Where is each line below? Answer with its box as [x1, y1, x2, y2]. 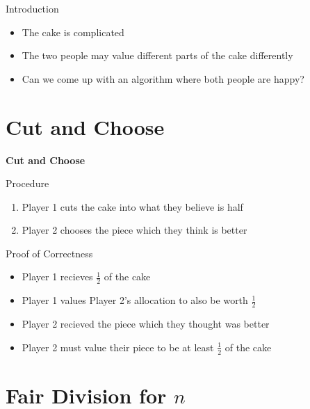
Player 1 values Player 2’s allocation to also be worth [22, 293, 248, 307]
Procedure [6, 176, 49, 191]
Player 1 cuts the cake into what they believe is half [22, 199, 243, 214]
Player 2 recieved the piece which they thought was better [22, 316, 270, 331]
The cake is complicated [22, 24, 124, 39]
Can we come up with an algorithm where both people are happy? [22, 71, 304, 86]
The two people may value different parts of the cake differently [22, 48, 293, 63]
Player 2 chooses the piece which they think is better [22, 223, 247, 237]
